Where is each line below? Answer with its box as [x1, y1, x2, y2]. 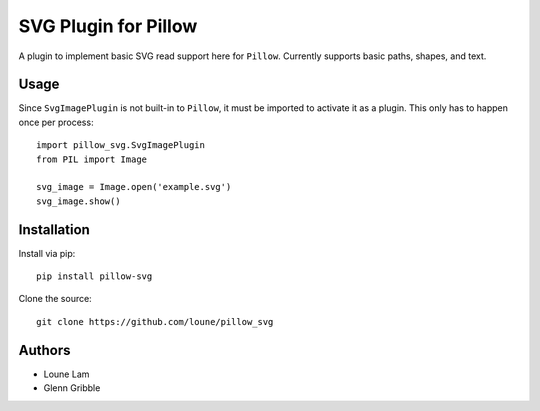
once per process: [18, 116, 94, 128]
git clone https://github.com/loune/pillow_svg [36, 316, 274, 327]
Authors [18, 341, 71, 359]
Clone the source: [18, 293, 92, 305]
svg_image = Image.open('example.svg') [36, 181, 232, 193]
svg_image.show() [36, 195, 121, 207]
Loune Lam [43, 368, 90, 380]
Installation [18, 221, 90, 238]
